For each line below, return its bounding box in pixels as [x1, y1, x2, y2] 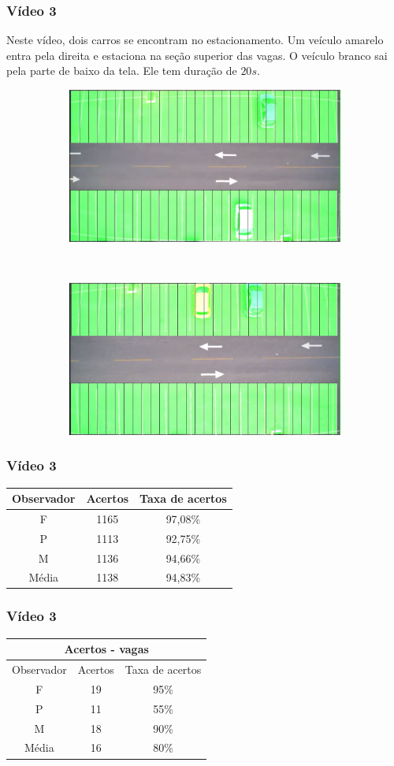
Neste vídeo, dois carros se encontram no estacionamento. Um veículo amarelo [6, 32, 384, 48]
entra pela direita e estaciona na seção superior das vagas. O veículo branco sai [6, 46, 388, 63]
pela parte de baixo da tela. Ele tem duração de [6, 62, 237, 79]
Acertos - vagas [64, 641, 149, 657]
